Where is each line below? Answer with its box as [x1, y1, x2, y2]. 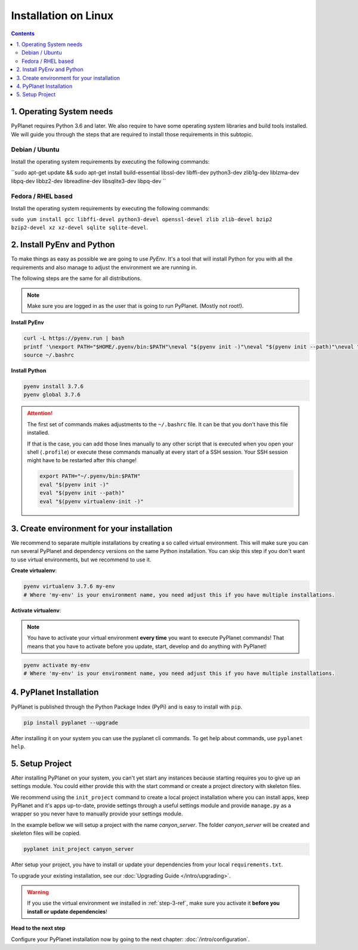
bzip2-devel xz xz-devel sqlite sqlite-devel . [11, 224, 149, 231]
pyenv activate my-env [23, 661, 90, 668]
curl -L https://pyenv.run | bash [23, 335, 125, 342]
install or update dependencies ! [27, 908, 107, 915]
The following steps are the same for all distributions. [11, 275, 142, 282]
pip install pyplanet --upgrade [23, 719, 119, 726]
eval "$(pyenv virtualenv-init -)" [39, 498, 144, 505]
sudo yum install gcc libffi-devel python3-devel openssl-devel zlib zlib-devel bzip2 [11, 216, 273, 223]
